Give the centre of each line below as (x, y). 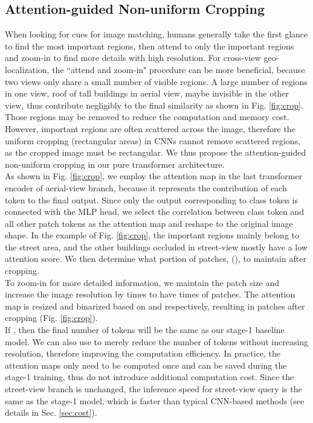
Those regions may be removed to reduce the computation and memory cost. (147, 117)
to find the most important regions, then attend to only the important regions (150, 46)
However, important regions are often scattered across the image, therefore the (150, 128)
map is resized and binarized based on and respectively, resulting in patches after (155, 306)
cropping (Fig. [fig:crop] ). (51, 318)
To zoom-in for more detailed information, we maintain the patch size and (142, 282)
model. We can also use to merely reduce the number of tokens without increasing (157, 341)
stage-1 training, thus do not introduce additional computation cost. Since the (150, 377)
